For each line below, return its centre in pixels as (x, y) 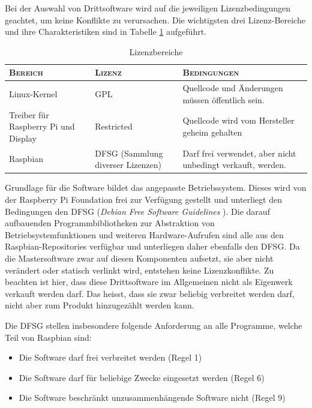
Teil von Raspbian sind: (48, 337)
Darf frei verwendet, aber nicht (239, 153)
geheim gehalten (212, 132)
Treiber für (29, 114)
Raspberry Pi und (42, 126)
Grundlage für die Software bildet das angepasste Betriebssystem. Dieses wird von (156, 187)
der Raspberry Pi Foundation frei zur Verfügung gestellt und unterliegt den (143, 199)
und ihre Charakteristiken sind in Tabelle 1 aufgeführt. (106, 31)
